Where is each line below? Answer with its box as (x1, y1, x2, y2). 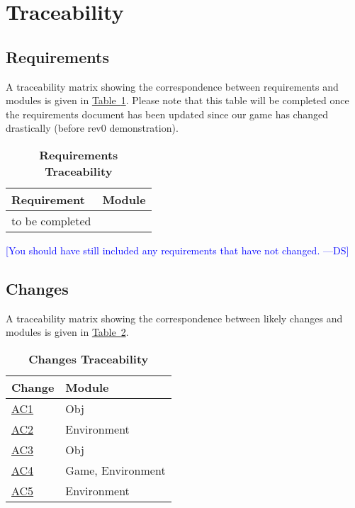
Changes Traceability (28, 350, 149, 367)
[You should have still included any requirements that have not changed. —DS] (6, 242, 349, 257)
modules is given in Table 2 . (6, 324, 129, 339)
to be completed (11, 212, 91, 229)
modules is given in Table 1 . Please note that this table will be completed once (6, 93, 349, 108)
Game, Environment (65, 461, 166, 478)
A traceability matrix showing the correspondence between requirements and (6, 79, 339, 94)
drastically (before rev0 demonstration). (6, 120, 179, 135)
